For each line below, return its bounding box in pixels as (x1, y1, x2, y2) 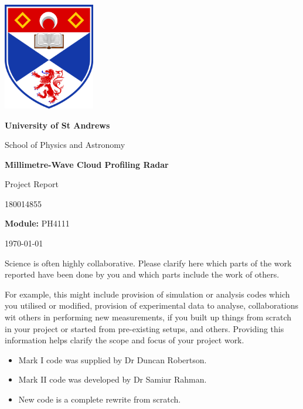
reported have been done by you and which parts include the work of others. (5, 268, 280, 280)
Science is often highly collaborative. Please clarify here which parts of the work (5, 256, 292, 269)
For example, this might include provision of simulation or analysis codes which (5, 288, 290, 300)
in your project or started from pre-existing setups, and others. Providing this (5, 322, 284, 334)
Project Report (5, 178, 59, 190)
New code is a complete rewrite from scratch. (18, 393, 181, 405)
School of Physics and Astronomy (5, 138, 125, 151)
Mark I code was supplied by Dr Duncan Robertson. (18, 353, 207, 366)
